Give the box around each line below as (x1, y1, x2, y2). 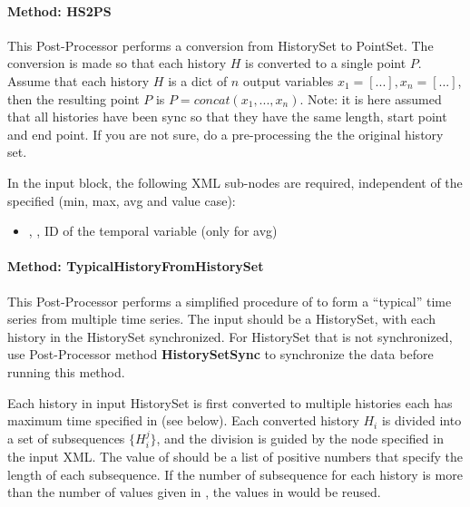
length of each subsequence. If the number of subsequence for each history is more (7, 464, 463, 483)
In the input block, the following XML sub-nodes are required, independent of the (7, 172, 463, 191)
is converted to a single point (245, 54, 406, 73)
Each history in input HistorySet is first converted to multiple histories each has (7, 393, 453, 412)
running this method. (7, 362, 125, 381)
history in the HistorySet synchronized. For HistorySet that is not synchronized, (7, 327, 453, 346)
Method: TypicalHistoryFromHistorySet (7, 257, 264, 276)
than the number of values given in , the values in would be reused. (7, 483, 381, 502)
